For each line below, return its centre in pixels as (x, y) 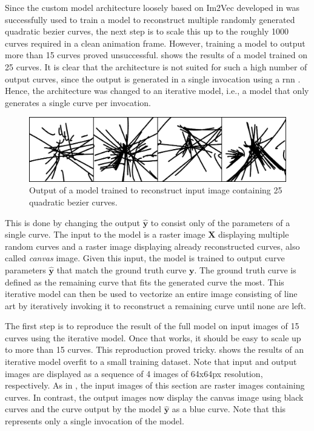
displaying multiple (253, 234)
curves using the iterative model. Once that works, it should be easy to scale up (153, 337)
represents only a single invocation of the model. (95, 421)
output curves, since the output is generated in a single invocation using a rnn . (153, 79)
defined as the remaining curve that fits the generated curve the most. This (145, 282)
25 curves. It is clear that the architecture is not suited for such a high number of (156, 66)
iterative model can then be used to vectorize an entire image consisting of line (151, 294)
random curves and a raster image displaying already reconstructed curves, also (152, 246)
